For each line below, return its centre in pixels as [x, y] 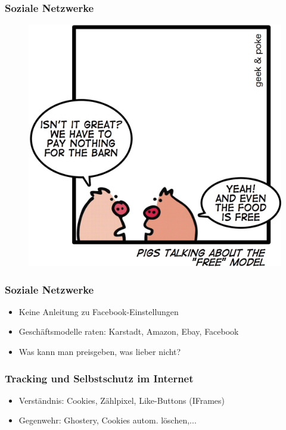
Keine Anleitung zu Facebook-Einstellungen [99, 311]
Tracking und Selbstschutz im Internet [99, 378]
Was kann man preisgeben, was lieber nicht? [100, 351]
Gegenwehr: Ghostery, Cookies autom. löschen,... [108, 420]
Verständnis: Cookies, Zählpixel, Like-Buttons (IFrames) [122, 400]
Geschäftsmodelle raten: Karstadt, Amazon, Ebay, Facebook [129, 331]
